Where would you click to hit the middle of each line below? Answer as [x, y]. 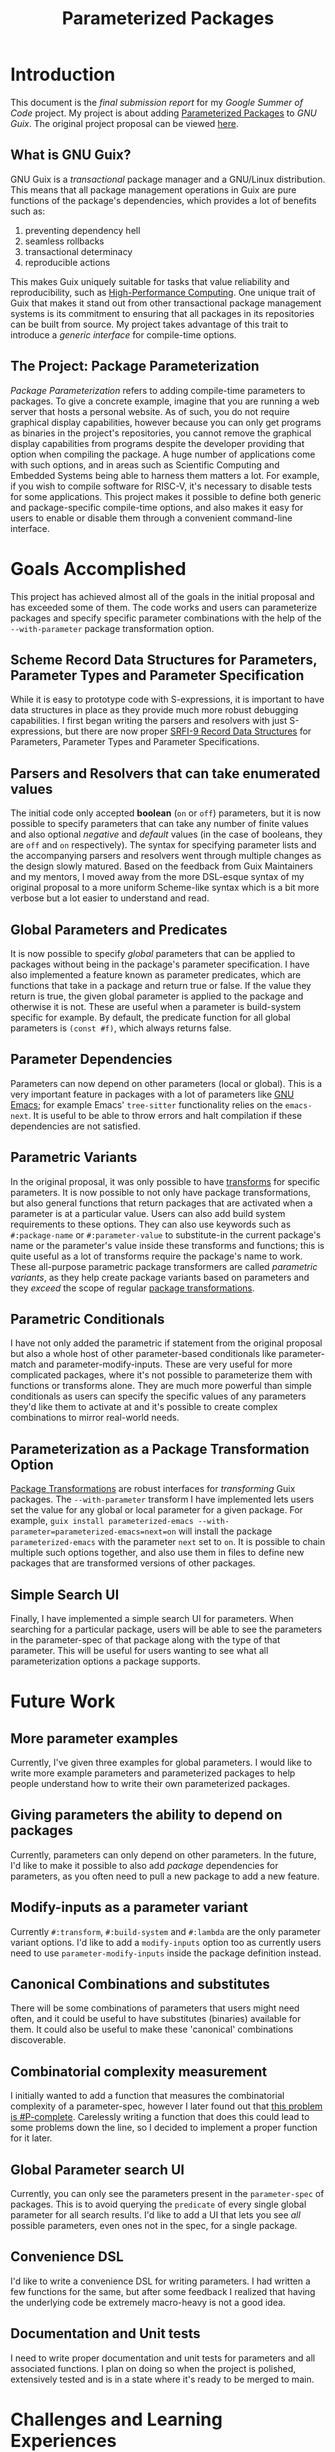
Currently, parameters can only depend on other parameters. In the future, [163, 1854]
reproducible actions [67, 262]
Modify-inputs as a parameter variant [129, 1907]
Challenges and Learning [116, 2419]
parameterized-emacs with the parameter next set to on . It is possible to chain [168, 1542]
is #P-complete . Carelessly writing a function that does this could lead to [160, 2117]
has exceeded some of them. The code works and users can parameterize [164, 607]
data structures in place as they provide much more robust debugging [154, 710]
